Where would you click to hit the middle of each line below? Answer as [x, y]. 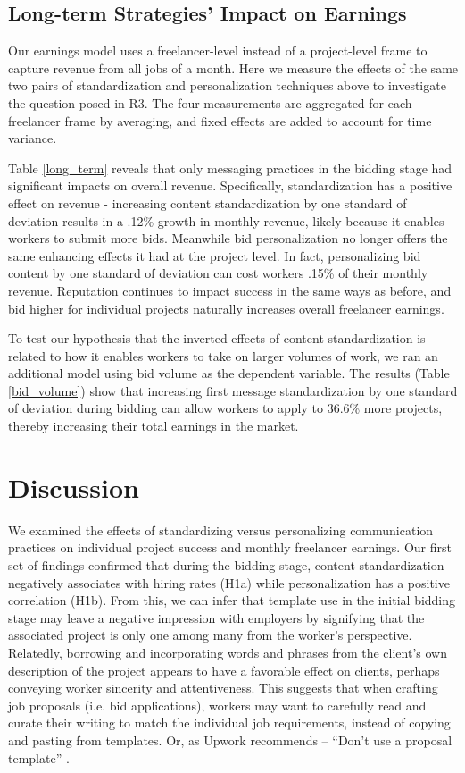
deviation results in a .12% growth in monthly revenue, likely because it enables [226, 220]
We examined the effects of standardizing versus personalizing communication [221, 529]
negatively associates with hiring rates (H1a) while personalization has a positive [229, 582]
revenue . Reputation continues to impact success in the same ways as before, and [230, 290]
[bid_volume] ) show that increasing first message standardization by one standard [233, 390]
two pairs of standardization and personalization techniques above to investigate [227, 85]
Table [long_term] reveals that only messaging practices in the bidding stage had [230, 168]
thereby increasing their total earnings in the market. [154, 426]
